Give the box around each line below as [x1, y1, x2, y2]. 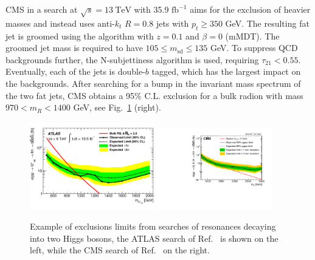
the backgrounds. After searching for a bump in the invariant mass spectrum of [5, 77, 301, 89]
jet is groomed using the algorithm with [5, 29, 154, 42]
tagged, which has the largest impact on [151, 65, 301, 78]
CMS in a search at [5, 3, 78, 15]
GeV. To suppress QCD [210, 41, 298, 54]
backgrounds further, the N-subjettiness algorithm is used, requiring [5, 53, 259, 66]
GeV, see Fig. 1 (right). [73, 101, 161, 114]
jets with [156, 16, 189, 29]
